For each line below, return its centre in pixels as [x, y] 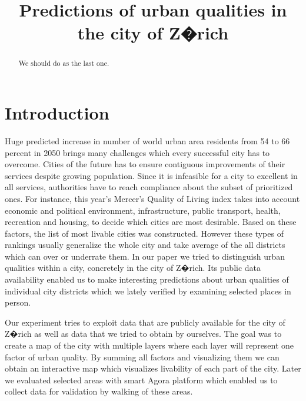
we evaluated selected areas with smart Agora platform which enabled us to [141, 380]
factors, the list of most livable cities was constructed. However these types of [144, 233]
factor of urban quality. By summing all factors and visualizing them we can [142, 357]
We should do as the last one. [64, 63]
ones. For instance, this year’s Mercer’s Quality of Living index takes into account [152, 198]
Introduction [57, 113]
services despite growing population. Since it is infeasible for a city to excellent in [151, 175]
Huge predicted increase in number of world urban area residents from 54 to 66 [147, 140]
